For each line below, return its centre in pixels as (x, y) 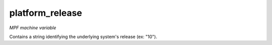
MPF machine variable (33, 28)
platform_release (46, 13)
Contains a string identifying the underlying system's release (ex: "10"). (83, 37)
